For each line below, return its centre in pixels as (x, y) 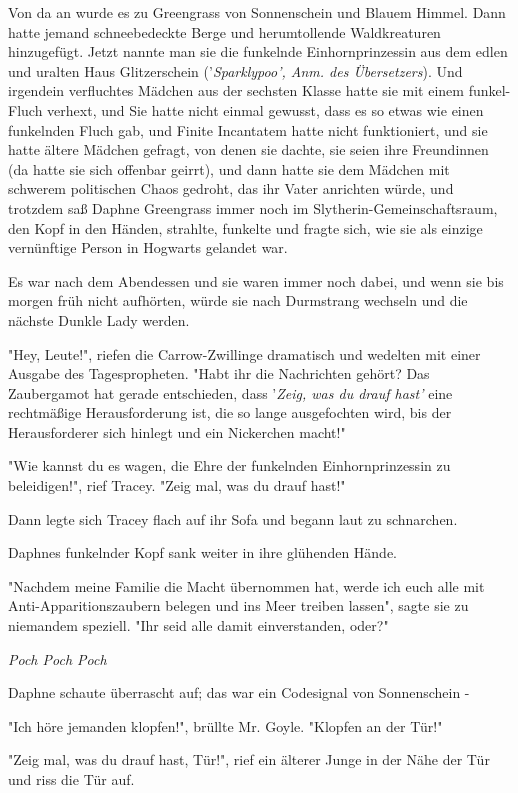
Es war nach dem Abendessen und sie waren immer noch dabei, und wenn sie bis (256, 280)
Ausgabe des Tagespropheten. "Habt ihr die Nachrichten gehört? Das (219, 373)
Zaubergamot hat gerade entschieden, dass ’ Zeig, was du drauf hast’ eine (230, 392)
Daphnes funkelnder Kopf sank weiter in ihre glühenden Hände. (203, 552)
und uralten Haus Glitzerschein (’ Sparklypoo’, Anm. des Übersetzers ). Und (235, 70)
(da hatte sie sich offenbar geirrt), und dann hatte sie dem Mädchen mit (229, 168)
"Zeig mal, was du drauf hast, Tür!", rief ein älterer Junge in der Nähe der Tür (249, 759)
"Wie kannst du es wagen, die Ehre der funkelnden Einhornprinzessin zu (229, 465)
